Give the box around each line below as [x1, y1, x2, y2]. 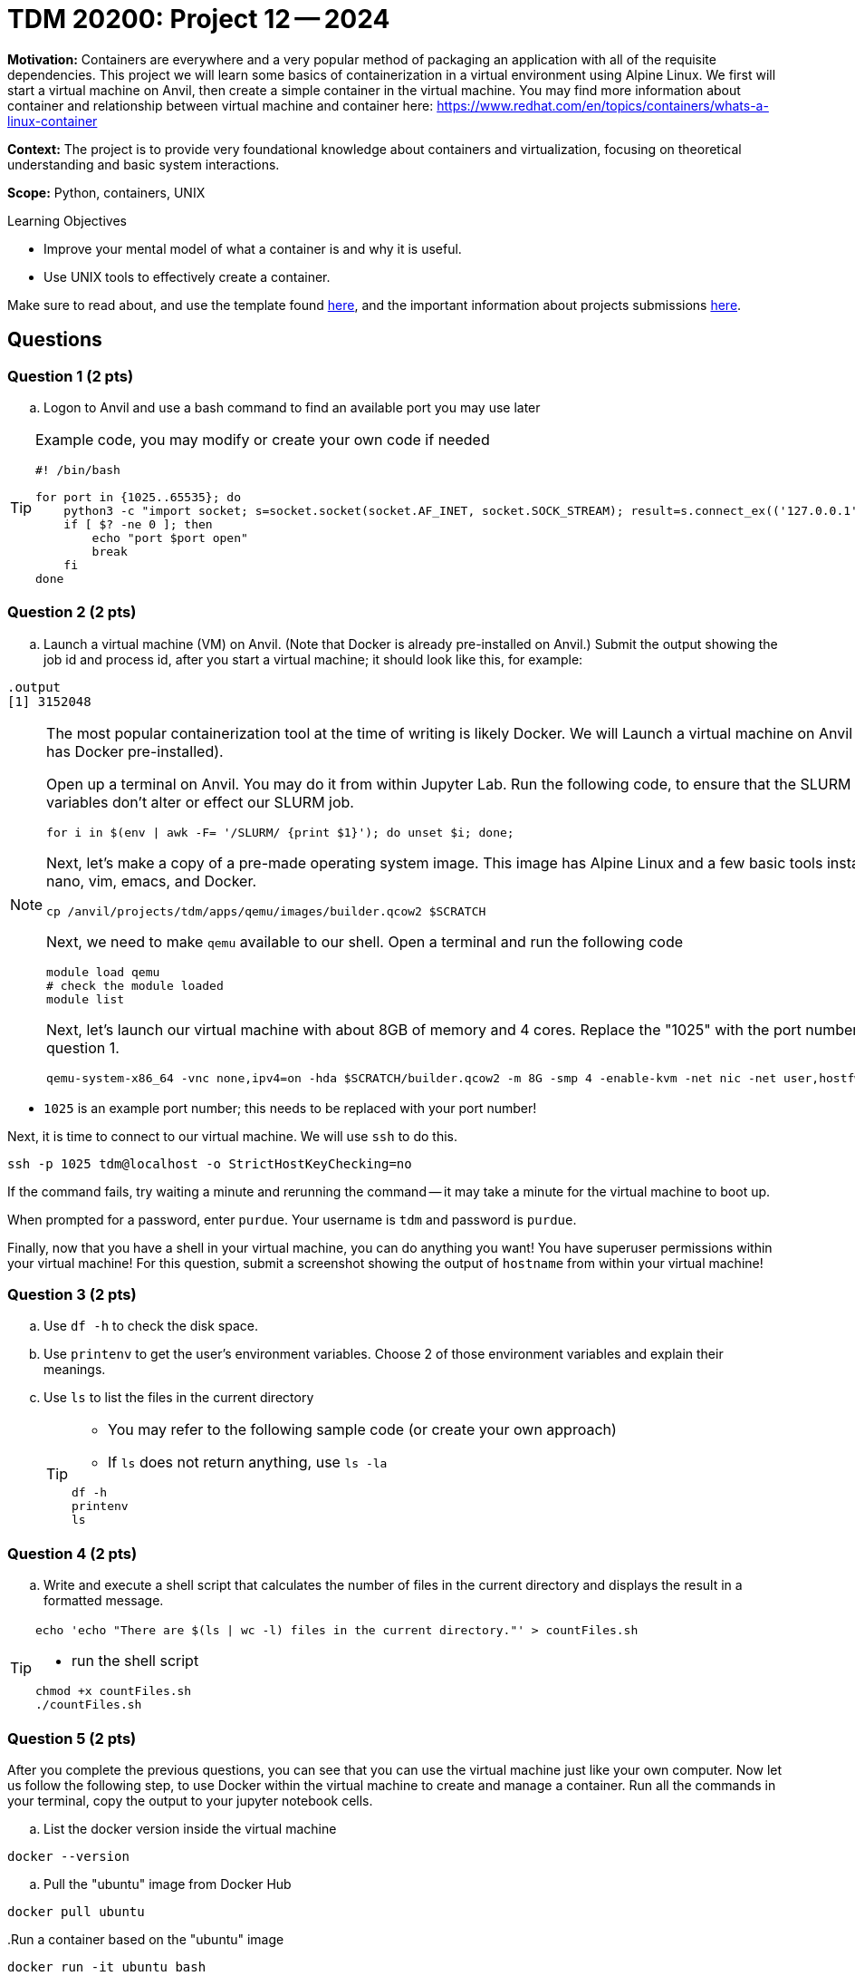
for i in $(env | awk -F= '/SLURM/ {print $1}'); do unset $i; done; [46, 825, 514, 839]
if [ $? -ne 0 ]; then [63, 517, 213, 531]
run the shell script [72, 1652, 199, 1671]
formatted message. [43, 1593, 164, 1609]
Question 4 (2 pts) [7, 1544, 138, 1563]
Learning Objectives [7, 212, 127, 228]
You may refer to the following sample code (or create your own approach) [108, 1420, 617, 1439]
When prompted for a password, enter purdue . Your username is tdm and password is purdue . [7, 1211, 577, 1227]
